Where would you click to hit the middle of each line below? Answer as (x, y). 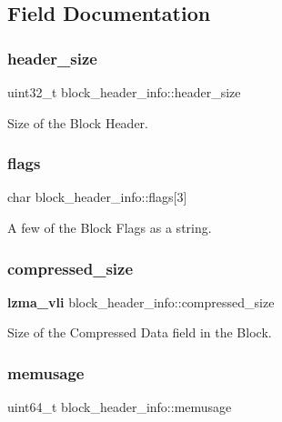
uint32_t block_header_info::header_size (124, 92)
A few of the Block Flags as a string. (110, 227)
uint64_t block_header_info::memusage (120, 407)
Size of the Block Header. (78, 122)
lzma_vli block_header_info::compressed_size (141, 301)
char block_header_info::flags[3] (97, 197)
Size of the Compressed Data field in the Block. (140, 332)
